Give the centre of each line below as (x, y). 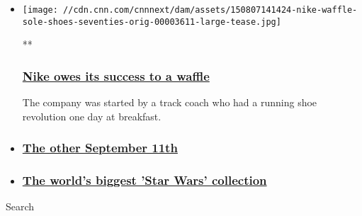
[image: (40, 10)
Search (20, 206)
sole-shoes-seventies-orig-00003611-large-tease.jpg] (152, 22)
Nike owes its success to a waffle (116, 75)
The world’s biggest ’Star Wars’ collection (145, 180)
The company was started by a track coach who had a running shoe (170, 102)
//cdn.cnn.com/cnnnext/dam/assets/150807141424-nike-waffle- (210, 10)
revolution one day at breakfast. (92, 116)
